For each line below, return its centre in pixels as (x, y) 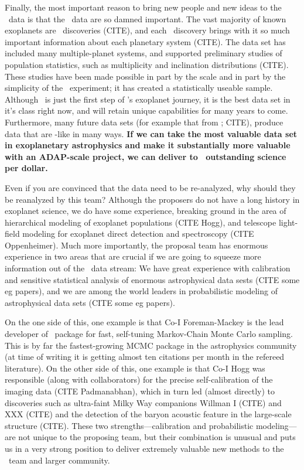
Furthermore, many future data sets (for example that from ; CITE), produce (144, 122)
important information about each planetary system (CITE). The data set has (145, 41)
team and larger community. (59, 460)
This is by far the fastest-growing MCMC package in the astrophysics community (151, 345)
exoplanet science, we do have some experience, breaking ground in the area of (146, 211)
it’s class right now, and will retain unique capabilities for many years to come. (146, 110)
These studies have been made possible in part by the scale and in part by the (145, 76)
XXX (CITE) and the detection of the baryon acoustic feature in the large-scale (148, 414)
